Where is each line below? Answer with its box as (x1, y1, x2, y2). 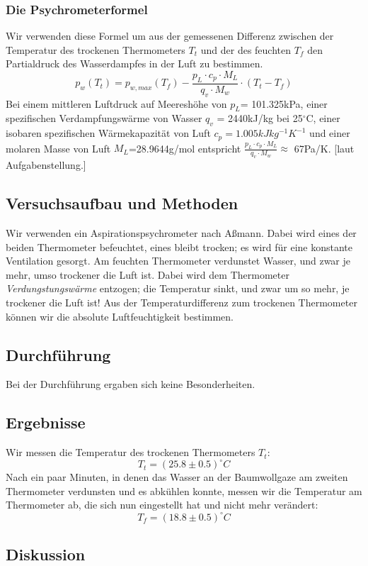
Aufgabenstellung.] (6, 157, 86, 172)
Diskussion (6, 543, 86, 565)
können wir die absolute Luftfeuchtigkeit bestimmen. (6, 309, 234, 323)
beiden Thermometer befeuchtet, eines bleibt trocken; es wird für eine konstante (6, 239, 353, 254)
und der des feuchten (200, 42, 292, 57)
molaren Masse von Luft (6, 140, 111, 155)
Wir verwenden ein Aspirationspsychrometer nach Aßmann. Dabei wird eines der (6, 225, 357, 240)
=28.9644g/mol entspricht (128, 140, 241, 155)
